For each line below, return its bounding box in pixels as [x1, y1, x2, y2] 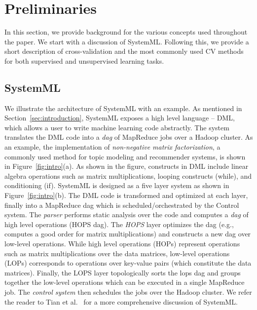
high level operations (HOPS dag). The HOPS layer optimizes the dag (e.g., [4, 219, 234, 229]
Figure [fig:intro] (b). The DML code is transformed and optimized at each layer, [4, 190, 248, 200]
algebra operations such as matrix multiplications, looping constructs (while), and [4, 170, 252, 181]
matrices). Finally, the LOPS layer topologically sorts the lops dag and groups [4, 267, 241, 277]
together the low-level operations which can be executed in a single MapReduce [4, 277, 245, 287]
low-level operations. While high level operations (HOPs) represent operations [4, 238, 240, 249]
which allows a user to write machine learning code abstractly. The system [4, 122, 229, 132]
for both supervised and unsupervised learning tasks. [4, 55, 164, 66]
